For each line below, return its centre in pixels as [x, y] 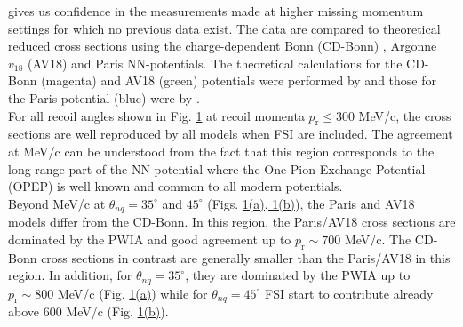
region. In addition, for [70, 275]
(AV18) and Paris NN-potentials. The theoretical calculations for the [215, 63]
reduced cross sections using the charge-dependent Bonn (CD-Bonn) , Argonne [223, 46]
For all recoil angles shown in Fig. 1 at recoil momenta [156, 115]
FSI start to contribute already [349, 293]
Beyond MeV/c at [57, 203]
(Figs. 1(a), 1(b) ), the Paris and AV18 [311, 203]
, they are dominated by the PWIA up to [298, 275]
